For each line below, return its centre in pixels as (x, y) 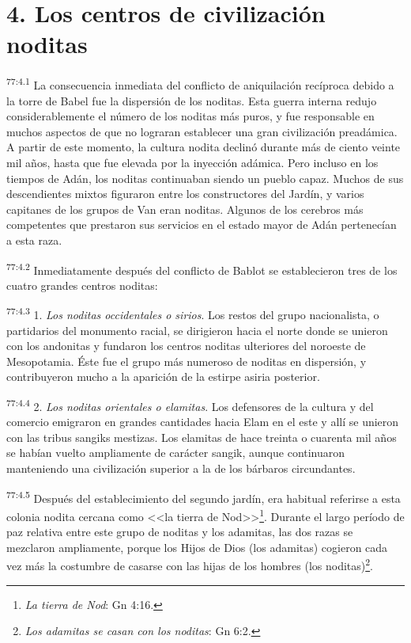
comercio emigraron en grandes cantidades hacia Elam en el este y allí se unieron (203, 422)
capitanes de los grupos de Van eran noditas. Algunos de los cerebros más (185, 209)
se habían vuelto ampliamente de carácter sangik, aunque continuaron (176, 453)
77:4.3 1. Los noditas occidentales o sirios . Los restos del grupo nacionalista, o (193, 313)
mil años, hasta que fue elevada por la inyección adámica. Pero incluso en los (192, 162)
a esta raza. (34, 240)
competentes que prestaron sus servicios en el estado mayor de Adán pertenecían (202, 224)
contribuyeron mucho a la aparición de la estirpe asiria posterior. (163, 377)
